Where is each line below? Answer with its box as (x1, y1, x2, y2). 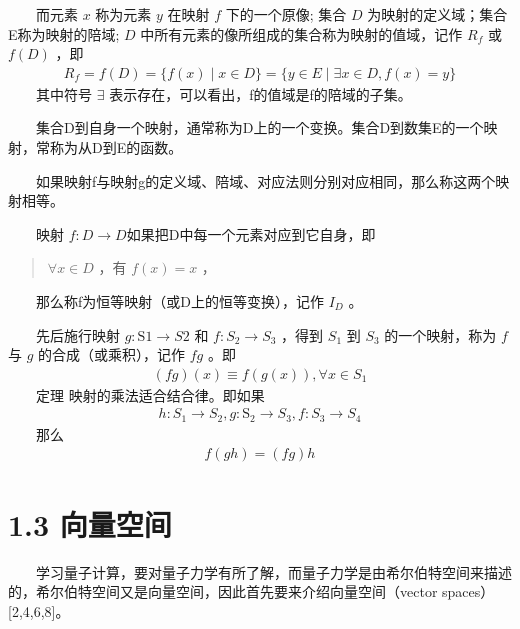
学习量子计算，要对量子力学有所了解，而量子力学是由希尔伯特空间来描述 (36, 561, 512, 582)
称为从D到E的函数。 (49, 137, 183, 157)
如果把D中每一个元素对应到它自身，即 (126, 223, 376, 244)
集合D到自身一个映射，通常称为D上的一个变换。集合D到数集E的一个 (36, 117, 484, 138)
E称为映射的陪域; (8, 23, 120, 44)
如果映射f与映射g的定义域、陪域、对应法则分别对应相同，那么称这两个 (36, 170, 496, 191)
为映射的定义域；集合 (367, 4, 508, 24)
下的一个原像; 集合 (225, 4, 347, 24)
